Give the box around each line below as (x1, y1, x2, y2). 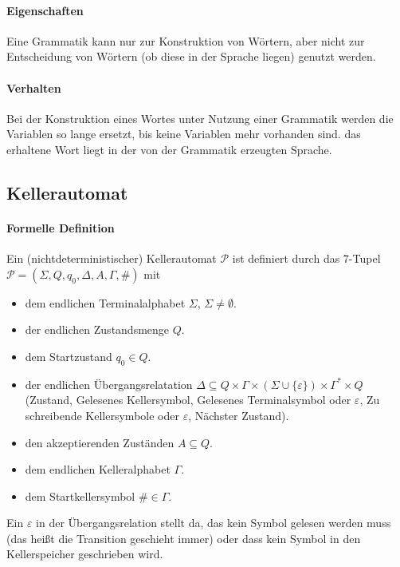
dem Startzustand (25, 347, 112, 364)
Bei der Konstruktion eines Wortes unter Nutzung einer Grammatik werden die (6, 109, 394, 126)
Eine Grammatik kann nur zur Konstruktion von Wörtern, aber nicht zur (6, 32, 365, 49)
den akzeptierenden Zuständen (25, 434, 175, 450)
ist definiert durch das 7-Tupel (232, 250, 381, 267)
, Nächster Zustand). (188, 406, 289, 423)
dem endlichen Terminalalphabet (25, 294, 186, 311)
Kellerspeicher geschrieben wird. (6, 545, 163, 562)
